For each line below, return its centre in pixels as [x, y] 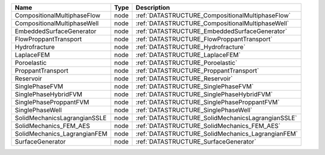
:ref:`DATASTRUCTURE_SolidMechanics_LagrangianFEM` [217, 134]
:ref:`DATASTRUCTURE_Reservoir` [184, 78]
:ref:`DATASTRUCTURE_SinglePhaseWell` [194, 110]
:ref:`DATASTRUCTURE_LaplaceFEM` [188, 55]
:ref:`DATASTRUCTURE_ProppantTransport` [197, 71]
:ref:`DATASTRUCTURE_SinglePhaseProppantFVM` [208, 102]
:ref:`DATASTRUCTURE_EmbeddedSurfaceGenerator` [212, 31]
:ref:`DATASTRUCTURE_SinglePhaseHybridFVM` [204, 94]
